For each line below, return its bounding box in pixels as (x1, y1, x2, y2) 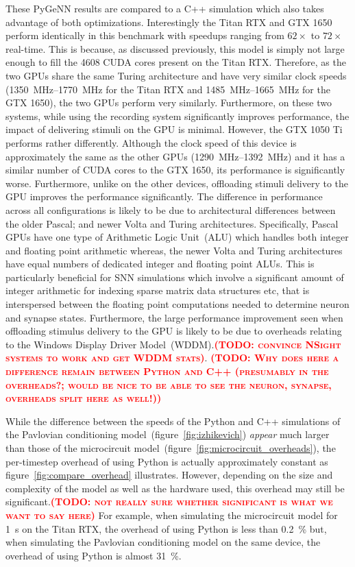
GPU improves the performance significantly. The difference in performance (5, 189, 323, 204)
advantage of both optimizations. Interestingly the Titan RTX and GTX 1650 (5, 14, 332, 29)
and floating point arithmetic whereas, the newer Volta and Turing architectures (5, 243, 343, 257)
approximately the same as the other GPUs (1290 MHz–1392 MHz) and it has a (5, 149, 345, 163)
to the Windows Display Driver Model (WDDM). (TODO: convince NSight (5, 337, 341, 351)
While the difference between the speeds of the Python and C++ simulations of (5, 413, 341, 428)
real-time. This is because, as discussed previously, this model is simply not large (5, 41, 345, 56)
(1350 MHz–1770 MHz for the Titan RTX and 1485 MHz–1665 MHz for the (5, 82, 330, 96)
